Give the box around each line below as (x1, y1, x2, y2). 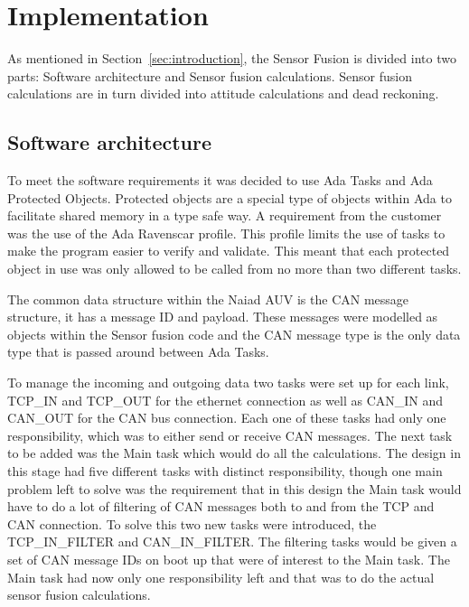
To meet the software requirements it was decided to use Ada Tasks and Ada (7, 171, 433, 190)
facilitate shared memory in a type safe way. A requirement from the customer (7, 206, 442, 225)
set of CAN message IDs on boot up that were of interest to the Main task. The (7, 549, 450, 568)
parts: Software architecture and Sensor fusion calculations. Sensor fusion (7, 66, 412, 85)
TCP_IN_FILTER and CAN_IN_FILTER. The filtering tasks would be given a (7, 532, 457, 551)
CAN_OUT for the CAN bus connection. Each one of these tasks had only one (7, 408, 446, 427)
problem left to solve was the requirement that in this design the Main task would (7, 479, 462, 498)
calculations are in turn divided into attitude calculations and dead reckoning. (7, 84, 439, 103)
